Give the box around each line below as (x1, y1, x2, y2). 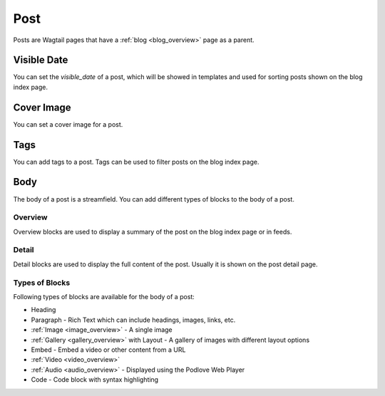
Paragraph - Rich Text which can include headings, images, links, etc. (31, 316, 236, 324)
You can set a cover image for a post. (13, 120, 123, 128)
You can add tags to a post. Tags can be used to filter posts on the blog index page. (13, 157, 260, 166)
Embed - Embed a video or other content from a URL (31, 345, 186, 354)
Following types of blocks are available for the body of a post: (13, 292, 195, 301)
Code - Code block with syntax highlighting (31, 375, 159, 384)
